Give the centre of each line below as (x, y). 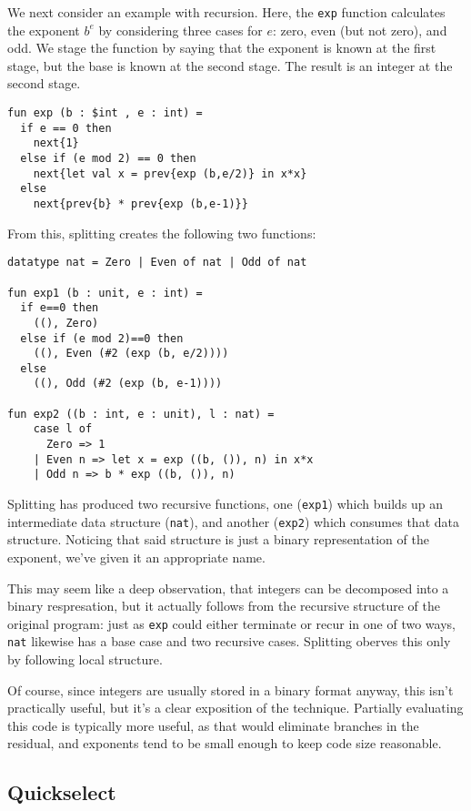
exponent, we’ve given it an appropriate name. (136, 557)
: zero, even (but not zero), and (360, 30)
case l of (63, 429)
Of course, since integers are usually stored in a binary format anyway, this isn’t (230, 689)
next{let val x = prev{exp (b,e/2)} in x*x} (170, 173)
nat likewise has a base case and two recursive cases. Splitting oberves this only (229, 641)
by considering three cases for (180, 30)
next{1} (56, 143)
